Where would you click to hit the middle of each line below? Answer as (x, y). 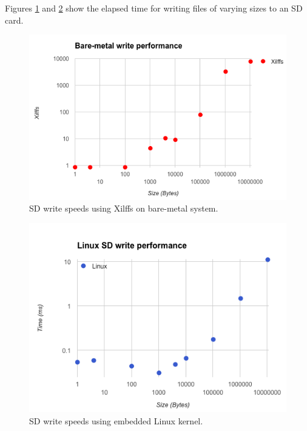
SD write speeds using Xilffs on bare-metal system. (124, 208)
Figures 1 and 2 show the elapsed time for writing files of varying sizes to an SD (154, 8)
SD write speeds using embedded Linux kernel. (116, 420)
